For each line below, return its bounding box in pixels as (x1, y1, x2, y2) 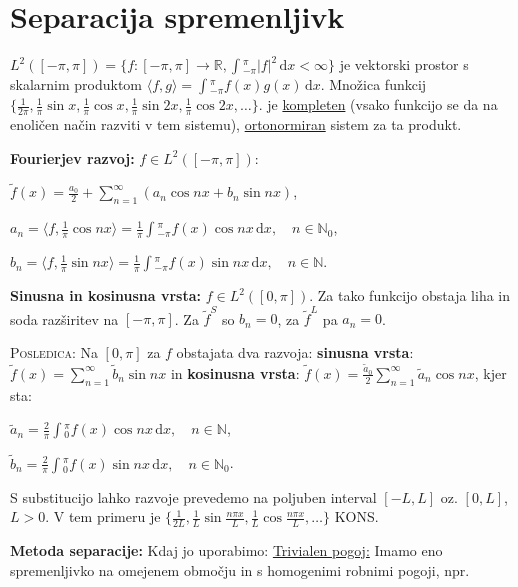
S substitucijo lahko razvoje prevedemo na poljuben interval (10, 486, 377, 507)
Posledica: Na (10, 342, 98, 363)
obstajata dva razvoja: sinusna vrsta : (176, 342, 414, 363)
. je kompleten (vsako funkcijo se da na (258, 94, 498, 115)
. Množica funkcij (320, 74, 427, 95)
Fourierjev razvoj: (10, 147, 135, 168)
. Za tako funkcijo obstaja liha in (309, 285, 511, 306)
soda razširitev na (10, 308, 119, 329)
